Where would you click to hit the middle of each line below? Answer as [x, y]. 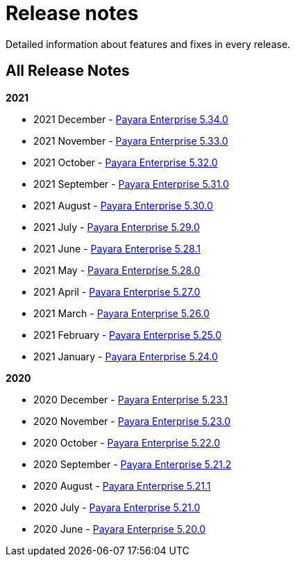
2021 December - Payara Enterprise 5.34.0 [131, 119]
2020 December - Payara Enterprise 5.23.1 [131, 399]
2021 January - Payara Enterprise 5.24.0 [126, 356]
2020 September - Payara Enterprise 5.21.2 [133, 464]
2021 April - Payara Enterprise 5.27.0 [117, 291]
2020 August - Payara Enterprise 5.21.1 [122, 485]
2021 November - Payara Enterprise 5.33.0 [131, 140]
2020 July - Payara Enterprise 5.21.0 [117, 507]
